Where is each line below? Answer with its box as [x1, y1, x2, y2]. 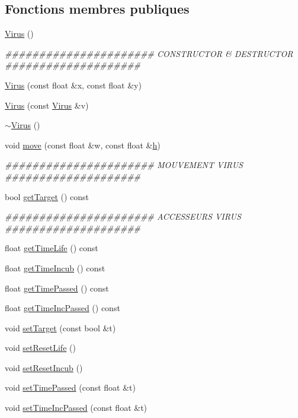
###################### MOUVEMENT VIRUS [5, 159, 243, 171]
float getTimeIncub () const [5, 261, 105, 274]
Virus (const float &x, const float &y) [5, 78, 142, 91]
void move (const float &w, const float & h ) [5, 138, 161, 151]
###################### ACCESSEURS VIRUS [5, 210, 241, 223]
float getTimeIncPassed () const [5, 302, 120, 314]
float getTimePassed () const [5, 281, 109, 294]
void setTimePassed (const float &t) [5, 381, 136, 394]
